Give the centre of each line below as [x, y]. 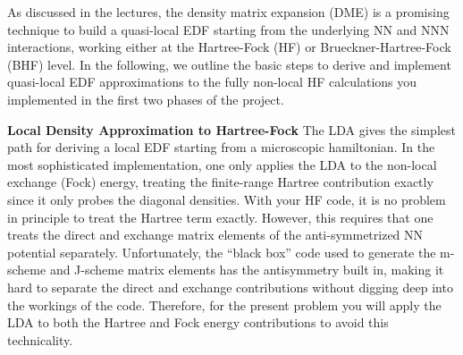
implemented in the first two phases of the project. [146, 99]
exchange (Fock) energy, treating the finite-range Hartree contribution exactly [220, 182]
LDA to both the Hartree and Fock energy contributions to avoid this [198, 322]
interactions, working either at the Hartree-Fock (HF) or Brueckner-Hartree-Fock [229, 47]
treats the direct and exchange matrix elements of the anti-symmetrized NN [215, 235]
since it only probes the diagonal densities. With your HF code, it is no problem [227, 199]
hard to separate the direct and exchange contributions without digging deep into [230, 287]
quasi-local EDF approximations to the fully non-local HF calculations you [212, 82]
